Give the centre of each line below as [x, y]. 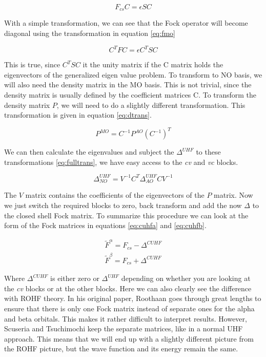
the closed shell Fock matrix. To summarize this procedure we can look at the [126, 215]
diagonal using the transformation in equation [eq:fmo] [90, 33]
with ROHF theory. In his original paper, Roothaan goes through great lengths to [133, 298]
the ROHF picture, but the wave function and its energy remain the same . [121, 349]
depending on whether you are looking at [186, 278]
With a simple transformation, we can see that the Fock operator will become [126, 23]
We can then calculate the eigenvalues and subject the [89, 152]
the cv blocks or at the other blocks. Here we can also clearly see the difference [128, 288]
